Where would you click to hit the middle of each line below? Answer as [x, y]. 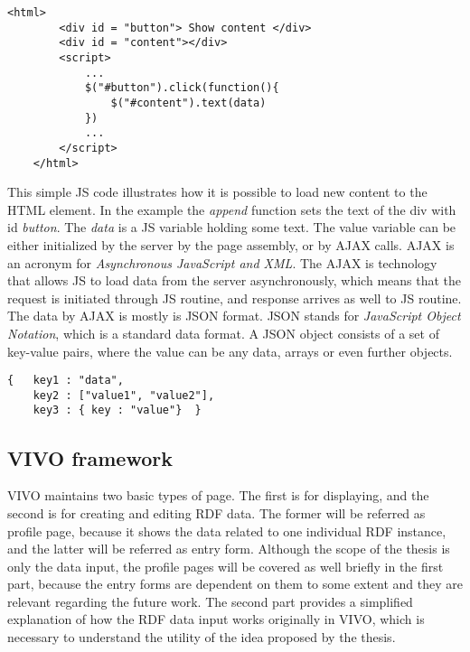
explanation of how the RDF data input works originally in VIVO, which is [216, 619]
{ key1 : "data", [66, 381]
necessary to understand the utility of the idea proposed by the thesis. [202, 637]
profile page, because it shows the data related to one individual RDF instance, [227, 531]
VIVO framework [90, 457]
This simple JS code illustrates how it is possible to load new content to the [217, 192]
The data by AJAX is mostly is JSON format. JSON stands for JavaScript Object [234, 316]
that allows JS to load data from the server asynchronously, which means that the [235, 280]
